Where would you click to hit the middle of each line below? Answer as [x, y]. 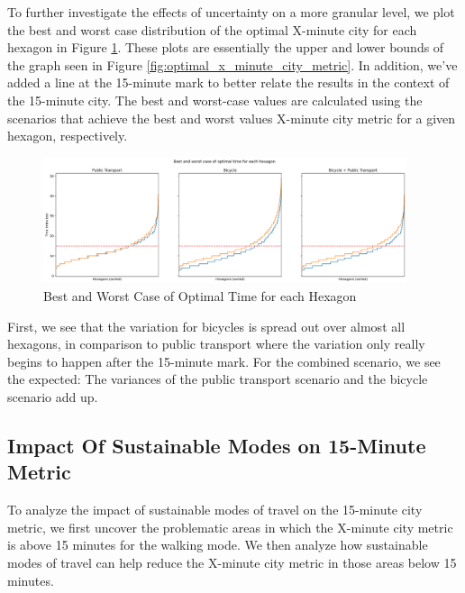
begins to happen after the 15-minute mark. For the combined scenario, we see [224, 361]
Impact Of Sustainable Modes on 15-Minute [217, 445]
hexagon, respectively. [68, 136]
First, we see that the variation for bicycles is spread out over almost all [206, 326]
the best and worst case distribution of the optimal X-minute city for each [212, 29]
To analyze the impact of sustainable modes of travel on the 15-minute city [215, 510]
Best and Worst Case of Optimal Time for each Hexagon [200, 295]
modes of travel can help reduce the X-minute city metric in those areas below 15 [232, 562]
